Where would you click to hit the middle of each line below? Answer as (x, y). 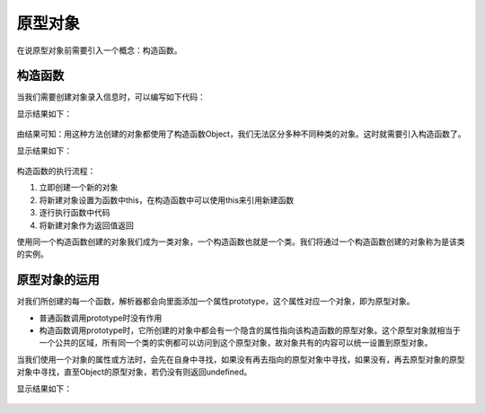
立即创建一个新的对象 (79, 188)
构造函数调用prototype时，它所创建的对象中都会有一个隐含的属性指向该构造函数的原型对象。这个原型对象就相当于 (250, 330)
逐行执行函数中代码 (75, 213)
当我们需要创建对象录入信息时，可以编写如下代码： (111, 97)
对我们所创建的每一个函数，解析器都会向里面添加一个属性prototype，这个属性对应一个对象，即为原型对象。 (216, 302)
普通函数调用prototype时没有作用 (101, 318)
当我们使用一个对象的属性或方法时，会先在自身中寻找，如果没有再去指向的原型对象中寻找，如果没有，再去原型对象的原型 (241, 359)
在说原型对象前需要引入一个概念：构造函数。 (99, 50)
